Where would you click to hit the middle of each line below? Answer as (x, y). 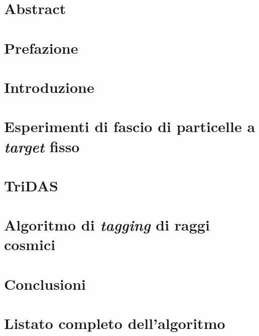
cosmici (30, 244)
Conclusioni (45, 284)
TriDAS (31, 185)
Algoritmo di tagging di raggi (107, 225)
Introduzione (49, 87)
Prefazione (41, 47)
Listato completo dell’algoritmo (115, 323)
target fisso (42, 146)
